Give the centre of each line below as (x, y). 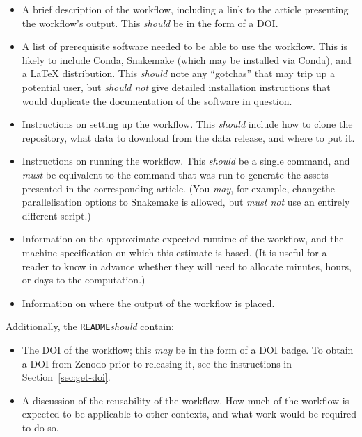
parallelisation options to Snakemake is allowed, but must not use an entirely (186, 202)
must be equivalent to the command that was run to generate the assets (175, 174)
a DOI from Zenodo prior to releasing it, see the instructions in (157, 363)
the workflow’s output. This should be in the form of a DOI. (150, 23)
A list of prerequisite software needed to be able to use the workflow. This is (185, 46)
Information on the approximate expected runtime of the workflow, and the (183, 239)
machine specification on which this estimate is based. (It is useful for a (174, 252)
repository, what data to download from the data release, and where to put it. (188, 137)
